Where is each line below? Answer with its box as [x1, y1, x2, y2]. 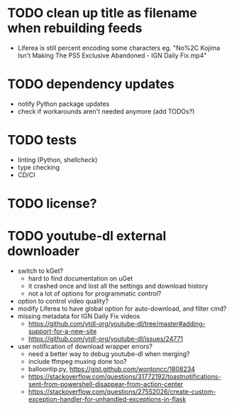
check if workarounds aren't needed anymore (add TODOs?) [17, 107, 195, 115]
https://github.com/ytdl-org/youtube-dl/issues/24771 [28, 334, 184, 342]
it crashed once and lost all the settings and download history [28, 281, 208, 290]
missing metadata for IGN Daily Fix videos [17, 311, 140, 320]
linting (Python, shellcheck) [17, 155, 98, 164]
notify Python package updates [17, 99, 110, 108]
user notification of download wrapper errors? [17, 342, 152, 350]
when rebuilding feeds [7, 20, 143, 36]
